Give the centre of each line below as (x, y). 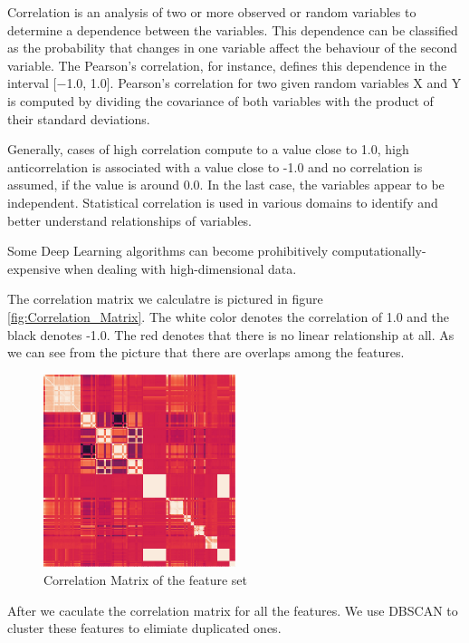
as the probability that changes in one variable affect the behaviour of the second (232, 48)
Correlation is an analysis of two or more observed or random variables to (212, 12)
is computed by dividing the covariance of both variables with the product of (220, 100)
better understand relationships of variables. (130, 220)
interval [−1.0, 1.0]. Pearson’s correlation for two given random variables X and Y (234, 83)
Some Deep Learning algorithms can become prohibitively (168, 251)
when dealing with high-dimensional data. (181, 268)
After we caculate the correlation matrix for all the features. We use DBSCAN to (233, 610)
